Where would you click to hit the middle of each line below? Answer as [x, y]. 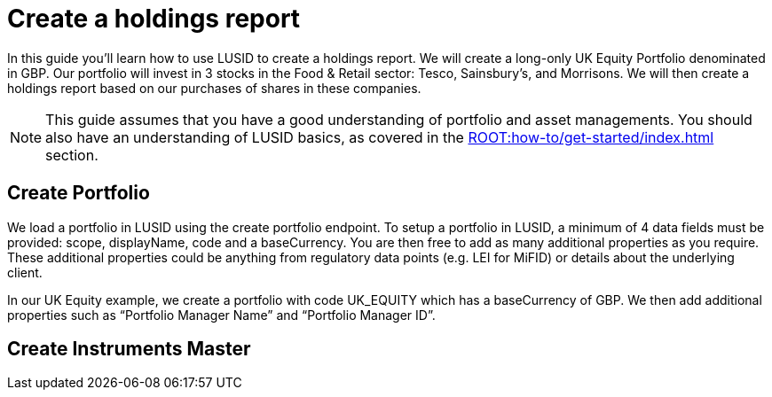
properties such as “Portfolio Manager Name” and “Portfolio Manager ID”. [221, 315]
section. [72, 155]
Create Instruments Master [129, 349]
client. [25, 272]
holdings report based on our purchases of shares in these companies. [214, 88]
